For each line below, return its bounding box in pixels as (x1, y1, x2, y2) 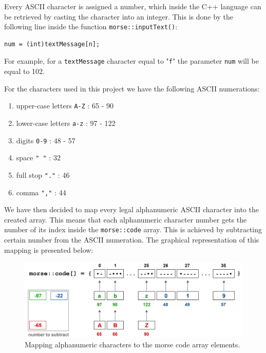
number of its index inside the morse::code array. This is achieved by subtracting (4, 224, 262, 235)
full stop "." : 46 (16, 169, 70, 180)
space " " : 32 (16, 152, 61, 163)
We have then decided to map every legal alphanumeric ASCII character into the (4, 204, 259, 215)
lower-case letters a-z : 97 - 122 (16, 117, 116, 128)
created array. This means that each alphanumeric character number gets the (4, 214, 247, 225)
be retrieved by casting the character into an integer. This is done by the (4, 11, 234, 22)
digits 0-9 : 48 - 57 (16, 135, 75, 145)
